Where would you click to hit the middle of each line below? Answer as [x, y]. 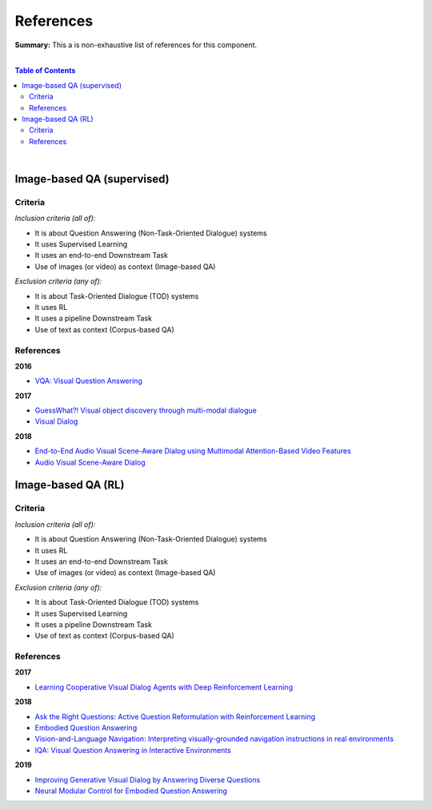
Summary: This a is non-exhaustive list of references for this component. [136, 45]
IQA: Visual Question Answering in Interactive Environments [133, 750]
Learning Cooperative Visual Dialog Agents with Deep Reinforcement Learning [164, 687]
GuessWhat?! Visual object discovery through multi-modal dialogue [146, 411]
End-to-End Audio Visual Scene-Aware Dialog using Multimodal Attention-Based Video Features [193, 451]
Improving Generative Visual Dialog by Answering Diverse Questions [148, 779]
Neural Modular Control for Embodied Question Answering [131, 791]
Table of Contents [45, 70]
